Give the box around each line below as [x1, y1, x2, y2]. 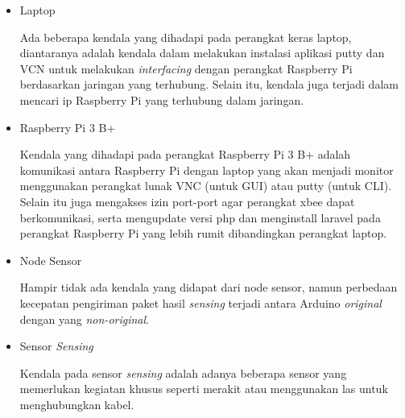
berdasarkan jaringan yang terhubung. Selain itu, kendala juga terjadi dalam [19, 76, 399, 93]
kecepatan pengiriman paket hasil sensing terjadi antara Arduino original [19, 294, 382, 311]
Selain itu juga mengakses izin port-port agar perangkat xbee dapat [19, 192, 355, 209]
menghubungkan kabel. [19, 395, 134, 412]
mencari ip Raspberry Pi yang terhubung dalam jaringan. [19, 91, 304, 108]
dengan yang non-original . [19, 310, 149, 327]
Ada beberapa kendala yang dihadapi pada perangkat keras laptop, [19, 28, 352, 45]
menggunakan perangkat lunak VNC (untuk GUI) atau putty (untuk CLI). [19, 177, 392, 194]
